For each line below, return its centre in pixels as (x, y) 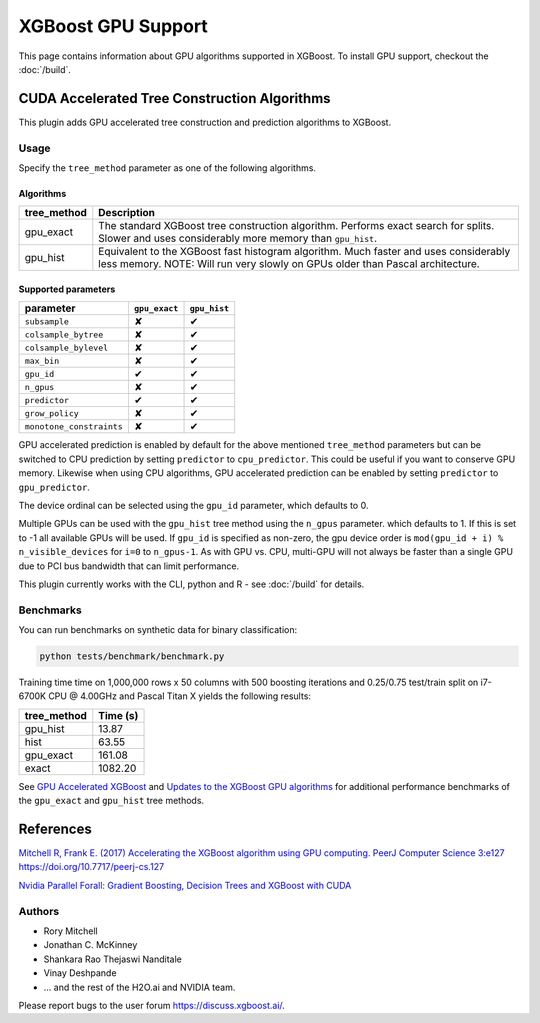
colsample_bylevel (66, 347)
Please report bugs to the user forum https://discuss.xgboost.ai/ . (151, 1005)
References (55, 828)
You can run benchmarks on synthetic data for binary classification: (158, 630)
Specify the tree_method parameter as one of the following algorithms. (167, 167)
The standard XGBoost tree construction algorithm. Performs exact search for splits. (296, 226)
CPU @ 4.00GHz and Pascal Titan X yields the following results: (180, 696)
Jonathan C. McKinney (90, 945)
